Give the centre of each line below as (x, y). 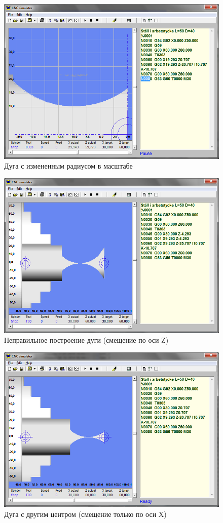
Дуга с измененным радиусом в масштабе (68, 166)
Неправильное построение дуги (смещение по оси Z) (86, 340)
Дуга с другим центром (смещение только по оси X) (85, 514)
